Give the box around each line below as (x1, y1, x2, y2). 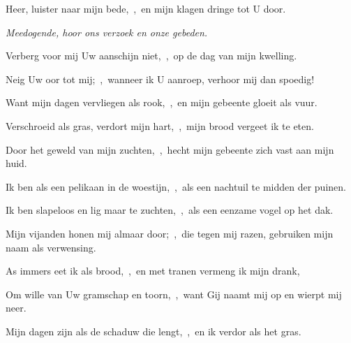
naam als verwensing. (6, 240, 96, 254)
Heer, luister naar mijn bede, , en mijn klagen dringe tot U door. (6, 1, 286, 15)
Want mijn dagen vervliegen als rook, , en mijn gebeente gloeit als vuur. (6, 95, 318, 110)
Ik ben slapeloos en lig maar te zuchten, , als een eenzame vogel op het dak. (6, 203, 334, 217)
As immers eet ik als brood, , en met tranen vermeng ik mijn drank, (6, 263, 300, 278)
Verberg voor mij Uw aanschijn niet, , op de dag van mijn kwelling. (6, 48, 297, 63)
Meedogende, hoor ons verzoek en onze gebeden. (6, 24, 208, 39)
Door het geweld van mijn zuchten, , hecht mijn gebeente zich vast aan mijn (6, 142, 334, 156)
